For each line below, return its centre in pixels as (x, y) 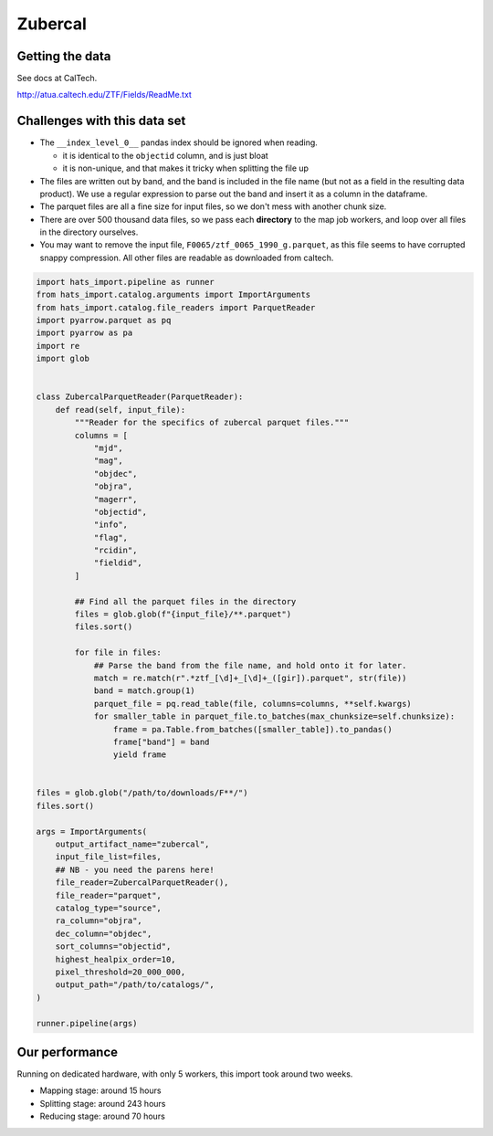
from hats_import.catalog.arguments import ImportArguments (173, 295)
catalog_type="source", (108, 908)
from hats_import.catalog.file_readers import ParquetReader (176, 307)
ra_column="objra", (99, 921)
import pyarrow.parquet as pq (104, 321)
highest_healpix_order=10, (116, 959)
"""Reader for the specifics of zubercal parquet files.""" (212, 423)
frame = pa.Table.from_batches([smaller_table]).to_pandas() (252, 729)
